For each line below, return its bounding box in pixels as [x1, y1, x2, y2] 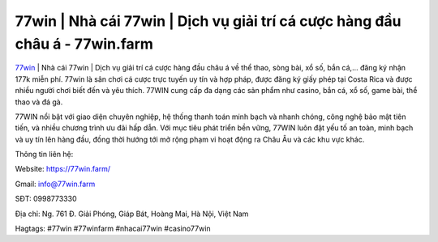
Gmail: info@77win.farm [15, 179, 96, 189]
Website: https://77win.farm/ [15, 164, 111, 174]
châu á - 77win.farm [15, 35, 154, 53]
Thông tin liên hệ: [15, 150, 74, 159]
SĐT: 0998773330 [15, 194, 77, 204]
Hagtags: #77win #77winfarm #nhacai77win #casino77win [15, 223, 211, 234]
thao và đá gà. [15, 97, 63, 107]
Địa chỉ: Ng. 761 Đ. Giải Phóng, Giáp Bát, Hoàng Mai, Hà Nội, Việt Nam [15, 209, 249, 219]
